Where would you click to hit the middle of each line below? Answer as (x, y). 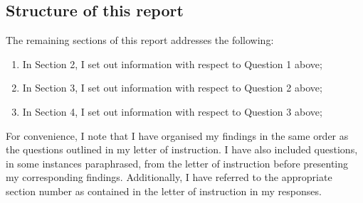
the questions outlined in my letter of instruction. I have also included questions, (182, 149)
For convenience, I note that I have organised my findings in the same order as (177, 135)
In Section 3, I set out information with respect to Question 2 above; (172, 88)
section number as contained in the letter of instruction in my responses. (164, 191)
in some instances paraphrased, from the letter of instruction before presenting (177, 163)
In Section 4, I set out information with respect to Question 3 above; (172, 111)
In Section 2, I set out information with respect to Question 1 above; (172, 64)
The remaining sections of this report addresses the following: (140, 40)
